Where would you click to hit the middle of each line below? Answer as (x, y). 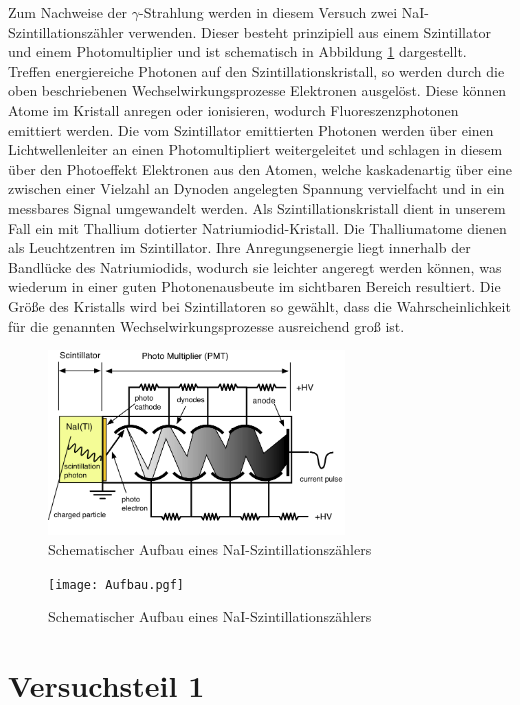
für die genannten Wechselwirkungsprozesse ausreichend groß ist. (206, 325)
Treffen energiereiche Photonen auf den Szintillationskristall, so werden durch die (256, 70)
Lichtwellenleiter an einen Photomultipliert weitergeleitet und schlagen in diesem (255, 149)
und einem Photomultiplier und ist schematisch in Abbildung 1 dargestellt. (237, 51)
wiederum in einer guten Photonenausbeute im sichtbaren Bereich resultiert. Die (254, 286)
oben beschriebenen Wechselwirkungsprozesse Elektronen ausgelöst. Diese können (257, 90)
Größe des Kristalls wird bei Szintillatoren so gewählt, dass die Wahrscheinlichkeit (259, 305)
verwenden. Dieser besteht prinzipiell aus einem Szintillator (309, 31)
